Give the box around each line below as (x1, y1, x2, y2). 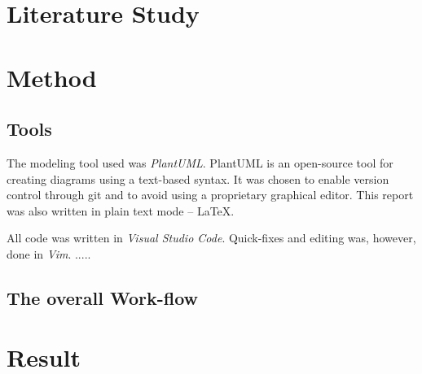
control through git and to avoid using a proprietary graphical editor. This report (7, 186, 414, 203)
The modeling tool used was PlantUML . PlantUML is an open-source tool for (7, 154, 393, 171)
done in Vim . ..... (7, 245, 91, 262)
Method (7, 60, 97, 93)
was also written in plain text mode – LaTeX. (7, 202, 235, 219)
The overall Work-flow (7, 285, 199, 310)
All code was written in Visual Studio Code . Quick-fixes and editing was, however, (7, 229, 416, 246)
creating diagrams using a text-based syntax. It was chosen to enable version (7, 170, 389, 187)
